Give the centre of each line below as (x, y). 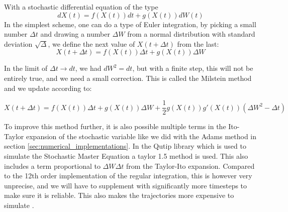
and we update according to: (48, 88)
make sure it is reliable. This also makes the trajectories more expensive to (119, 195)
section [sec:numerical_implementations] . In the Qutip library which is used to (125, 146)
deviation (18, 43)
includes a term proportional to (52, 166)
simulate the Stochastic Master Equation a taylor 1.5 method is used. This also (126, 156)
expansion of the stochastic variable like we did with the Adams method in (141, 136)
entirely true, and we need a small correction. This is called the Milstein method (128, 78)
